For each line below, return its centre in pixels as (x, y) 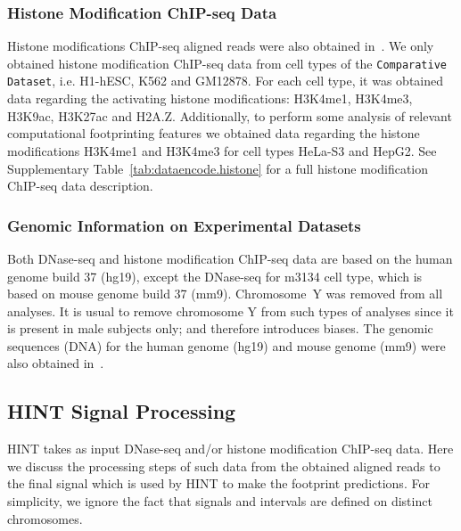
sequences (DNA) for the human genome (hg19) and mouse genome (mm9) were (226, 345)
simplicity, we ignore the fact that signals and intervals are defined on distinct (220, 501)
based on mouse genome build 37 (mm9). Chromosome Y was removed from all (225, 294)
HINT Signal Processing (122, 411)
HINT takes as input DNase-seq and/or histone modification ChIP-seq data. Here (230, 449)
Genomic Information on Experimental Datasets (184, 225)
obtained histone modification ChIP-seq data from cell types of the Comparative (227, 63)
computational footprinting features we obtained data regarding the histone (214, 133)
